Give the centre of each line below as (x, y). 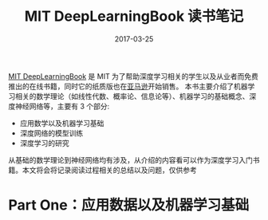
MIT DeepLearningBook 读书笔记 (134, 16)
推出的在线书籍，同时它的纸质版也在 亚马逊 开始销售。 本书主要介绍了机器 (128, 86)
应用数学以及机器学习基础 (62, 123)
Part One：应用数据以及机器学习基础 (129, 205)
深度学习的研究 (44, 143)
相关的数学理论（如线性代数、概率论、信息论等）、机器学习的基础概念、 (132, 96)
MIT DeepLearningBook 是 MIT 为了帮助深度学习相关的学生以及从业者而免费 (134, 76)
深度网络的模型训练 (51, 133)
